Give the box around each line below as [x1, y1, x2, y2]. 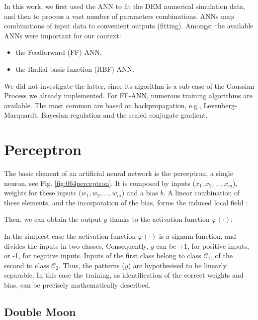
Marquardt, [4, 110, 39, 120]
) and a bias [121, 187, 158, 198]
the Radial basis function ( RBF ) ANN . [15, 63, 134, 74]
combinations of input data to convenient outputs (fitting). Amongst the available [4, 20, 254, 31]
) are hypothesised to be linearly [128, 260, 227, 270]
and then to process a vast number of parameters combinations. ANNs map [4, 10, 234, 21]
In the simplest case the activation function [4, 231, 136, 241]
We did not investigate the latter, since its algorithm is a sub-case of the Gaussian [4, 80, 255, 91]
